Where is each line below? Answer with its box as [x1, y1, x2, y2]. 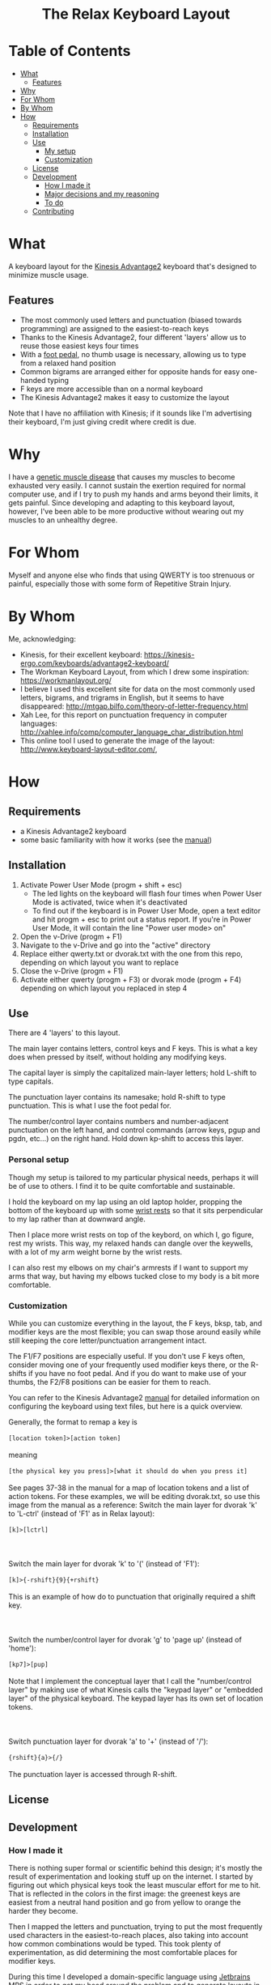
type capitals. [8, 1076, 54, 1086]
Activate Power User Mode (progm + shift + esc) [19, 880, 183, 889]
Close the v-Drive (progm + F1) [19, 965, 124, 976]
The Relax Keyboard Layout [41, 5, 231, 23]
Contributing [32, 207, 74, 216]
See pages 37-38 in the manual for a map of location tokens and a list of [8, 1483, 249, 1493]
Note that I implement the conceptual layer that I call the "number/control [8, 1676, 252, 1685]
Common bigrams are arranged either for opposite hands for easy [19, 366, 240, 377]
